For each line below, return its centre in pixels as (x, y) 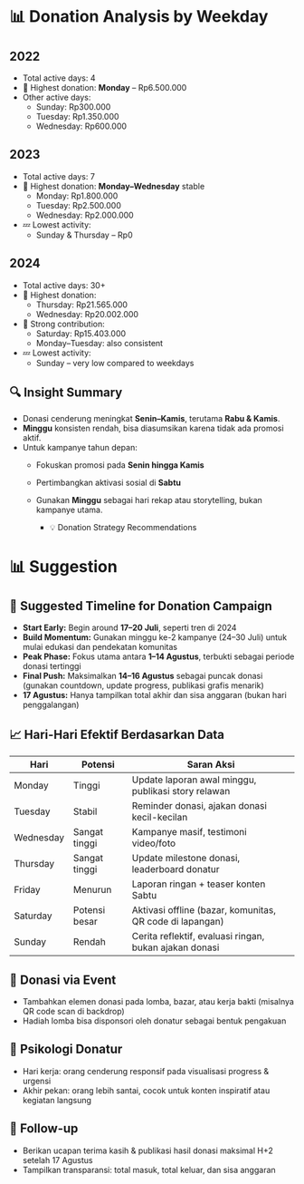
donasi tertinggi (52, 666)
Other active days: (57, 97)
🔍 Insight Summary (66, 393)
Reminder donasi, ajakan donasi (199, 806)
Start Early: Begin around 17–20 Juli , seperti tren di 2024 (129, 628)
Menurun (92, 890)
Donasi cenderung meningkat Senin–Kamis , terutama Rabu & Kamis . (151, 419)
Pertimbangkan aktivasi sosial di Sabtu (109, 483)
